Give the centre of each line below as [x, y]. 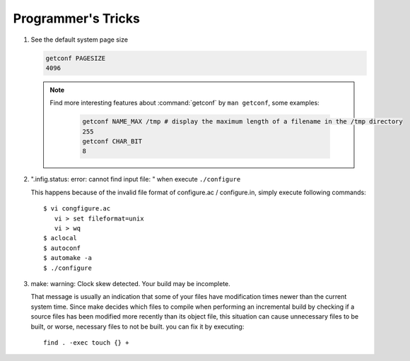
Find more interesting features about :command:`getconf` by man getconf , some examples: [184, 103]
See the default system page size [80, 40]
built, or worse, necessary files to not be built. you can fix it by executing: [137, 326]
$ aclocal [60, 238]
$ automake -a [68, 258]
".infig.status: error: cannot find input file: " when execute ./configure [136, 179]
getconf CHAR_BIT [112, 142]
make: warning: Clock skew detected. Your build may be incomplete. [131, 283]
